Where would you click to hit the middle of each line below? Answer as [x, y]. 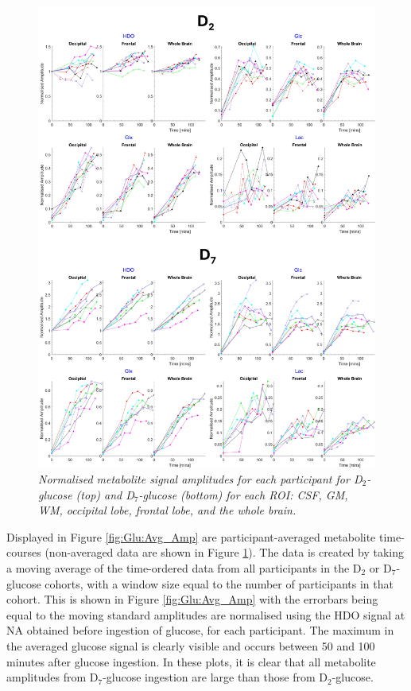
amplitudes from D [52, 677]
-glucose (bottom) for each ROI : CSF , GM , [243, 494]
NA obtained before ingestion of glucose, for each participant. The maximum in [200, 630]
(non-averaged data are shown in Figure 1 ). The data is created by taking [225, 552]
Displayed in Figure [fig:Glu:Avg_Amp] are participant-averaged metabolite [191, 536]
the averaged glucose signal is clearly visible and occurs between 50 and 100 [191, 645]
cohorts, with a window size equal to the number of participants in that [219, 583]
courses [24, 552]
